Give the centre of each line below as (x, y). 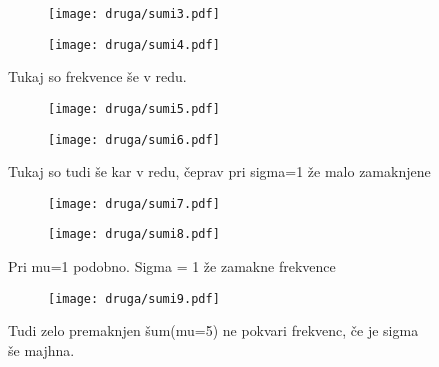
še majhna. (41, 349)
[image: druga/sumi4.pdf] (134, 44)
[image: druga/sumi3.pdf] (134, 14)
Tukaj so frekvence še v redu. (97, 76)
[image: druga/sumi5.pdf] (134, 108)
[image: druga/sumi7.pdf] (134, 203)
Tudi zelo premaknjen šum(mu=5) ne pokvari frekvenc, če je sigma (213, 330)
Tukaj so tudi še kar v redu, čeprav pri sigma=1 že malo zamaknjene (219, 171)
